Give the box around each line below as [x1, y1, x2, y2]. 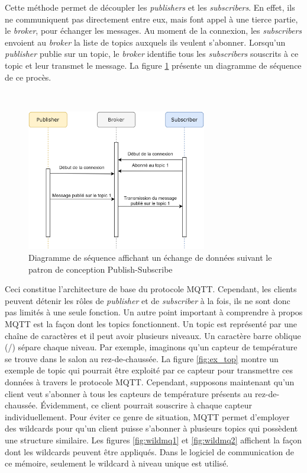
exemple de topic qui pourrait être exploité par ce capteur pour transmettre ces [5, 364, 293, 376]
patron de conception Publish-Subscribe [28, 263, 173, 275]
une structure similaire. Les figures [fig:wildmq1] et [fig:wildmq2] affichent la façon [5, 433, 302, 446]
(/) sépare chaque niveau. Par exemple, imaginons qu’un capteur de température [5, 341, 298, 353]
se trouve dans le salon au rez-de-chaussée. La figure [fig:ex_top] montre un [5, 352, 279, 365]
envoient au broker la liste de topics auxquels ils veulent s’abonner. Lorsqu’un [5, 36, 286, 48]
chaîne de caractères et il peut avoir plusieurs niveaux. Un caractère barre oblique [5, 329, 301, 341]
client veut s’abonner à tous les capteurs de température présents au [5, 387, 253, 400]
